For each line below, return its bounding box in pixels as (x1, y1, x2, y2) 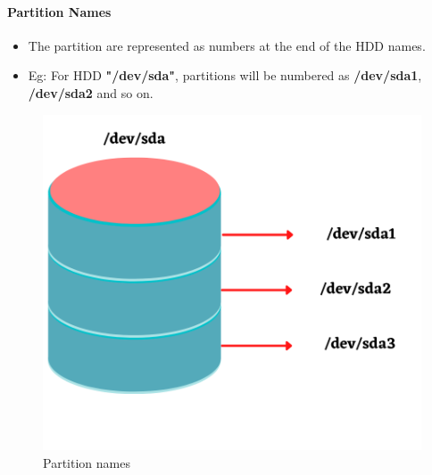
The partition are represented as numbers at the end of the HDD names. (28, 36, 426, 54)
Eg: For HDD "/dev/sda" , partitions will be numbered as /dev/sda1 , (28, 66, 422, 85)
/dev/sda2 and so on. (28, 83, 154, 102)
